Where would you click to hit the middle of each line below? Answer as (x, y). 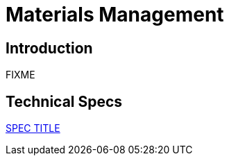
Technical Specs (64, 101)
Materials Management (115, 15)
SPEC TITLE (33, 128)
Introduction (49, 48)
